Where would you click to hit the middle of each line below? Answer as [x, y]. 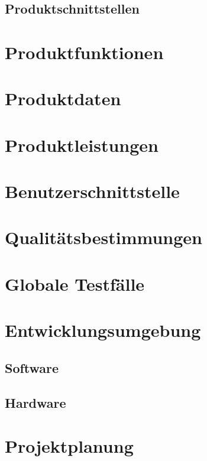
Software [32, 367]
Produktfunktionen [84, 52]
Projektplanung [69, 446]
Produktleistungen [82, 145]
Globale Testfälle [75, 283]
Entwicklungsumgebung [103, 330]
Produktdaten [63, 98]
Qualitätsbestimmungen [103, 237]
